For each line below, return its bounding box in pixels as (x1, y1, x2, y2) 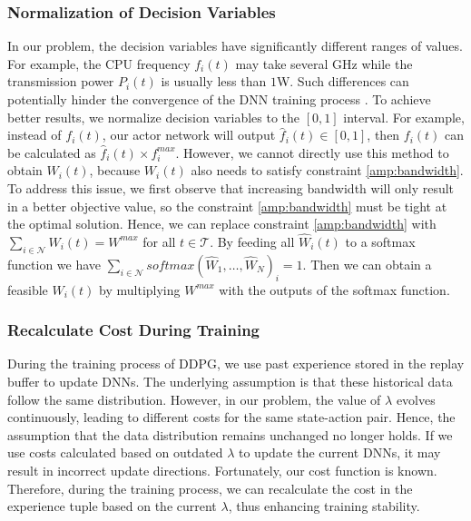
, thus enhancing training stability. (228, 496, 420, 516)
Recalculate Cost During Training (7, 319, 260, 341)
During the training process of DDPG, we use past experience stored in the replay (7, 354, 465, 373)
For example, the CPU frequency (7, 54, 191, 73)
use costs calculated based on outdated (7, 443, 223, 462)
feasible (7, 280, 48, 299)
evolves (396, 389, 436, 408)
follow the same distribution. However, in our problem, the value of (7, 389, 381, 408)
